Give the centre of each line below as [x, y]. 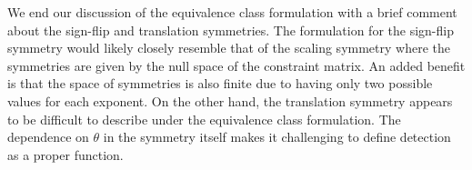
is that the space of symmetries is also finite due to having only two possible [220, 83]
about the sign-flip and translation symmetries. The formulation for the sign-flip [231, 30]
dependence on [48, 137]
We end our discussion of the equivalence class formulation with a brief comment [232, 12]
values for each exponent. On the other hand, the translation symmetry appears [230, 100]
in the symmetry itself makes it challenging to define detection [277, 137]
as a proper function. [65, 154]
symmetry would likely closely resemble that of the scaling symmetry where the [229, 48]
